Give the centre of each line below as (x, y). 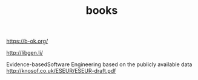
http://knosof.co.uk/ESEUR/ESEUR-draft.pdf (61, 71)
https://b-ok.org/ (27, 41)
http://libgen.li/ (25, 53)
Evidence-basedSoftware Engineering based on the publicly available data (99, 64)
